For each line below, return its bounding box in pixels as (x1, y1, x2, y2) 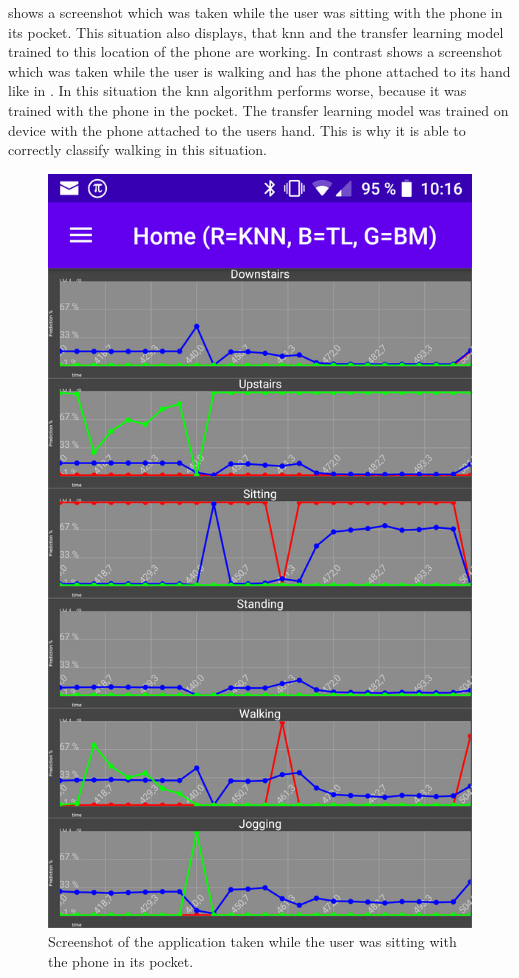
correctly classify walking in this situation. (8, 139, 268, 160)
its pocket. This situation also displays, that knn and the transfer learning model (8, 21, 504, 42)
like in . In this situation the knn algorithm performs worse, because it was (8, 80, 467, 101)
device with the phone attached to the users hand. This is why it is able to (8, 119, 466, 140)
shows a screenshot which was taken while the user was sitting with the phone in (8, 2, 503, 22)
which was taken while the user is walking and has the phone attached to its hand (8, 60, 511, 81)
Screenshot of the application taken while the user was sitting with (48, 931, 457, 952)
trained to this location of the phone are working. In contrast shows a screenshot (8, 41, 503, 62)
